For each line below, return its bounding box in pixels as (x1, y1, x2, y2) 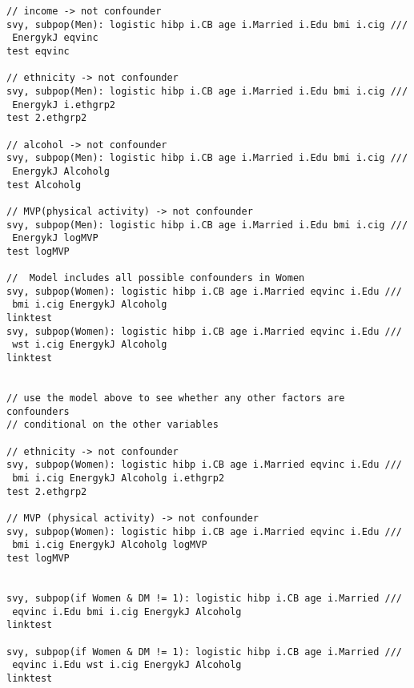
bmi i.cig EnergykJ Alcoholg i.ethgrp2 (12, 472, 225, 484)
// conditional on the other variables (6, 419, 219, 431)
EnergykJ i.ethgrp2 (12, 99, 116, 111)
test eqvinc (6, 45, 70, 57)
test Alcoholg (6, 179, 82, 191)
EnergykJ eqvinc (12, 32, 98, 44)
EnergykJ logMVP (12, 232, 98, 244)
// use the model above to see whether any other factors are (6, 392, 345, 404)
